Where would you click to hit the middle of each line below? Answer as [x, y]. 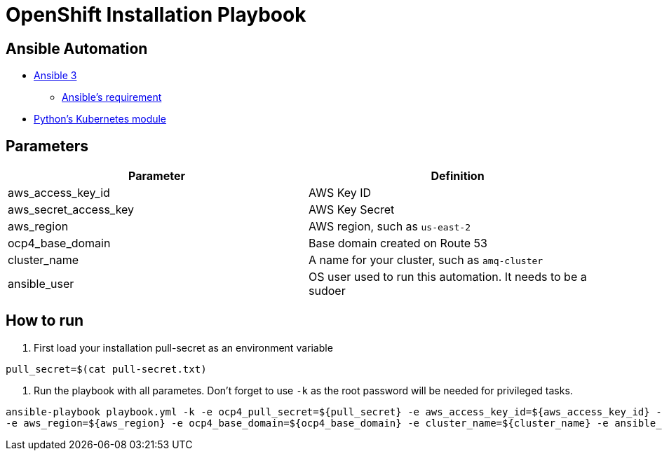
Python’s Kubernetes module [100, 119]
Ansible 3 [55, 76]
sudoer [327, 291]
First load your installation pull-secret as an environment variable [183, 347]
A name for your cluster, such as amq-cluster [426, 260]
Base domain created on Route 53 [398, 243]
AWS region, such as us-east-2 [390, 227]
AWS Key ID [340, 193]
